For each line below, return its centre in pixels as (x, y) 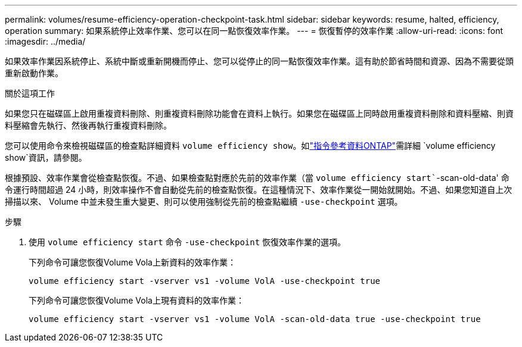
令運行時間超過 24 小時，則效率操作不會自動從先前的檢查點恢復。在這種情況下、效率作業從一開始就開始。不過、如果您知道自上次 (259, 190)
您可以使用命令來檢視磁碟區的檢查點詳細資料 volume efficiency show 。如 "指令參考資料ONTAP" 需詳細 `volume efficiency (250, 146)
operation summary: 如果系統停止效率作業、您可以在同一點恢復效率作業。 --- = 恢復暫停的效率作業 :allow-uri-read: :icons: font (254, 31)
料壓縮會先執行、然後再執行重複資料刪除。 (88, 125)
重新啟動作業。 (34, 73)
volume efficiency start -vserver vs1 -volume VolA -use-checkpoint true (205, 281)
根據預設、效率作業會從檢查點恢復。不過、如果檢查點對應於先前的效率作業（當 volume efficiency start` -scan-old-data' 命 (257, 178)
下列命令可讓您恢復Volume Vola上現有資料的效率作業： (136, 300)
